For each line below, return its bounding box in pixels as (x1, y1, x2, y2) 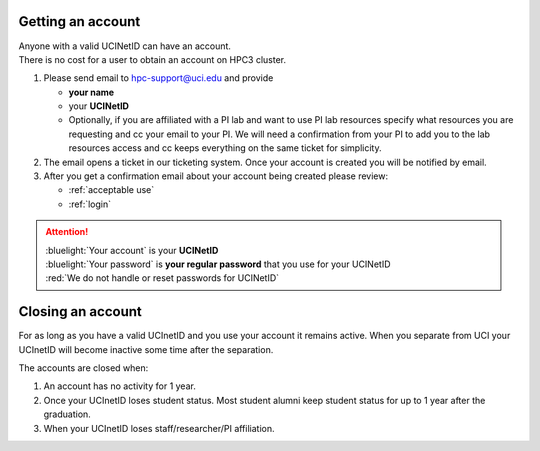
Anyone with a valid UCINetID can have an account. (18, 40, 232, 52)
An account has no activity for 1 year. (43, 380, 197, 392)
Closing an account (18, 303, 142, 320)
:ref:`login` (68, 198, 112, 210)
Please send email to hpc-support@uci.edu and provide (43, 72, 274, 84)
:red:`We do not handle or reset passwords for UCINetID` (45, 272, 280, 284)
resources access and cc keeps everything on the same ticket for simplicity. (68, 142, 382, 154)
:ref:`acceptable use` (68, 184, 155, 196)
